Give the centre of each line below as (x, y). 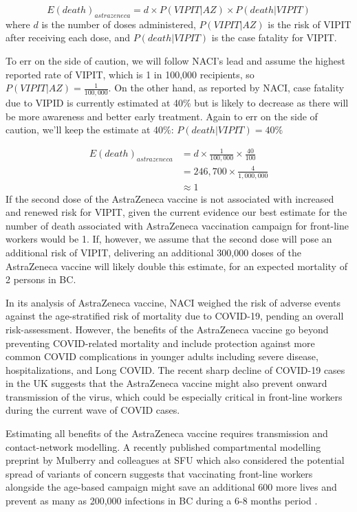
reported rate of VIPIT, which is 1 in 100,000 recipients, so (130, 74)
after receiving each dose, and (68, 37)
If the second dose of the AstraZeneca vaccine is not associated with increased (170, 198)
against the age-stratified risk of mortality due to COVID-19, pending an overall (175, 316)
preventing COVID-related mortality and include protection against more (160, 343)
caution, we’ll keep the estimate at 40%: (90, 130)
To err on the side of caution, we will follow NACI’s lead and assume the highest (175, 60)
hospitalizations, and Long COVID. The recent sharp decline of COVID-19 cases (175, 369)
